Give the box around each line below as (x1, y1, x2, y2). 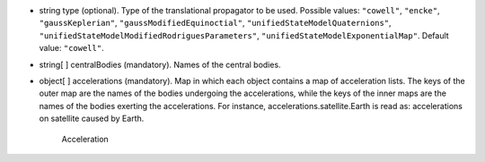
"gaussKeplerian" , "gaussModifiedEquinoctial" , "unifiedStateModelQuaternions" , (39, 18, 392, 29)
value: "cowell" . (39, 43, 104, 54)
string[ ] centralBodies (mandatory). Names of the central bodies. (39, 59, 282, 70)
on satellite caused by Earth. (39, 113, 145, 124)
